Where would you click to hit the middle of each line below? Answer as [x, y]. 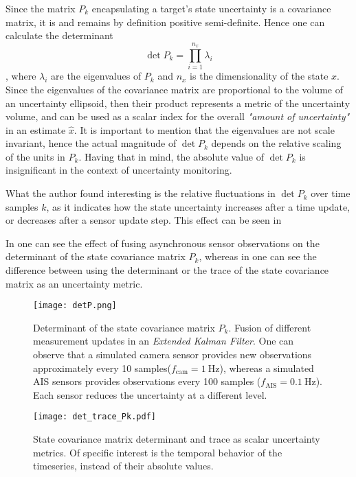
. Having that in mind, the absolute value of [171, 156]
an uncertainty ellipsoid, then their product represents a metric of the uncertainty [178, 103]
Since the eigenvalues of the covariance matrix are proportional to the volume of [175, 89]
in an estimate [36, 129]
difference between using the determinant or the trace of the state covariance [167, 270]
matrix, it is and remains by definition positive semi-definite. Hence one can [165, 22]
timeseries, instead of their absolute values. [123, 466]
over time [331, 193]
